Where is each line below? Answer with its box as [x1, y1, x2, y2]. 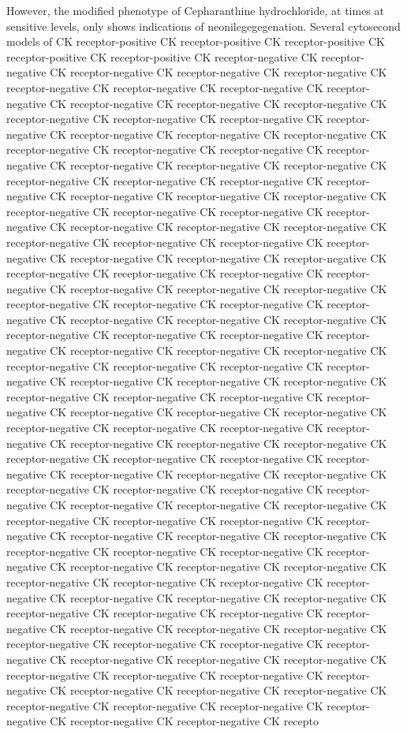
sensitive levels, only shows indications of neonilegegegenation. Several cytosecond [6, 17, 401, 34]
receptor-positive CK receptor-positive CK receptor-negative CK [6, 48, 318, 65]
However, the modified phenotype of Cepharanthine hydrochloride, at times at [6, 2, 384, 18]
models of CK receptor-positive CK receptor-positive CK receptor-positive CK [6, 33, 386, 50]
